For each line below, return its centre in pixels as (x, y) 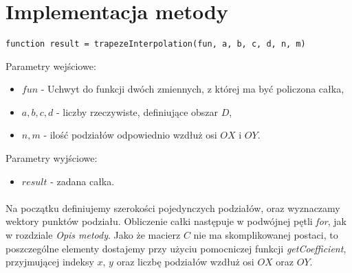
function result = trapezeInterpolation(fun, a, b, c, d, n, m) (156, 44)
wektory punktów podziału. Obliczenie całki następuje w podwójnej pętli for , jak (176, 221)
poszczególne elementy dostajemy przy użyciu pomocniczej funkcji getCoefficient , (176, 248)
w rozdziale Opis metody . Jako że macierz (93, 234)
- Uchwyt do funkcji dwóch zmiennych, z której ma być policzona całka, (192, 89)
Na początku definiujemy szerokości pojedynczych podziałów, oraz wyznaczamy (173, 207)
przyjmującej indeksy (50, 262)
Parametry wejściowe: (51, 66)
